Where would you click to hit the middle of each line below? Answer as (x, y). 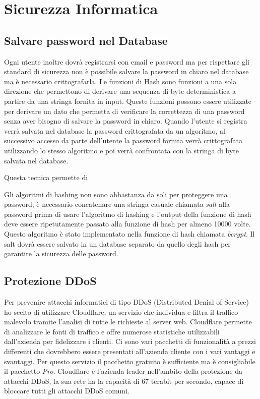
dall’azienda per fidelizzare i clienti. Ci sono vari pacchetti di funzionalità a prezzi (130, 341)
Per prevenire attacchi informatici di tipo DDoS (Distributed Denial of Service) (126, 302)
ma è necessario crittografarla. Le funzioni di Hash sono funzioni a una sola (120, 81)
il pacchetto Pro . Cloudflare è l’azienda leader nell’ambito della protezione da (123, 371)
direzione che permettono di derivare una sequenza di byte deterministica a (120, 91)
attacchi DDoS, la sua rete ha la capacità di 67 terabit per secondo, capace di (124, 381)
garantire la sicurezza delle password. (61, 253)
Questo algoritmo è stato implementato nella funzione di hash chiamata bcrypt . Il (129, 234)
